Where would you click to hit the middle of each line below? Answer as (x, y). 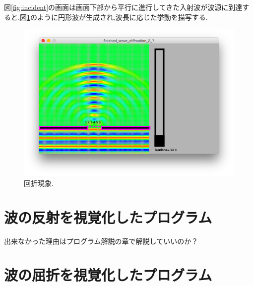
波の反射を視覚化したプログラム (108, 217)
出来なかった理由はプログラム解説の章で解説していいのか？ (101, 241)
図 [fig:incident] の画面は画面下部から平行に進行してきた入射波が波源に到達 (123, 7)
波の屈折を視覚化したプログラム (108, 275)
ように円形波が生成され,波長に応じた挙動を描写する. (122, 17)
